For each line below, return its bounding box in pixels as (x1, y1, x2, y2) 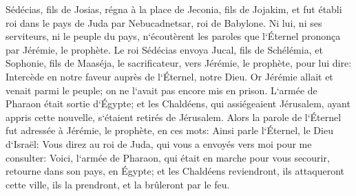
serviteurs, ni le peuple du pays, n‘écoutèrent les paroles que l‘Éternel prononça (6, 29, 341, 43)
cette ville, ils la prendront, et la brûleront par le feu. (6, 177, 230, 191)
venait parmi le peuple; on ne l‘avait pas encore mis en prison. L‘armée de (6, 83, 317, 97)
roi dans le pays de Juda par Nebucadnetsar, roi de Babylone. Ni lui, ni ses (6, 15, 322, 30)
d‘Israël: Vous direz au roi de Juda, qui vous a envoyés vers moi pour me (6, 136, 312, 151)
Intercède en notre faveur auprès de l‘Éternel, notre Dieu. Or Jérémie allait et (6, 69, 333, 83)
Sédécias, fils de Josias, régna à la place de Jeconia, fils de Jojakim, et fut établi (6, 2, 342, 16)
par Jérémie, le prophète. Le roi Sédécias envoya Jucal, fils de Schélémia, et (6, 42, 323, 56)
